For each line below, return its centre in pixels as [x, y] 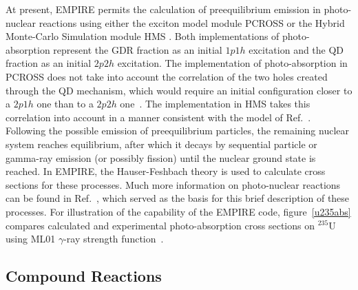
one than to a [65, 104]
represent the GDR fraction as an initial [138, 49]
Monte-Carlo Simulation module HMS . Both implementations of [143, 36]
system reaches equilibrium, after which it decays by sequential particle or [161, 144]
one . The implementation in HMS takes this [215, 104]
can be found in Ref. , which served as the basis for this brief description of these [178, 198]
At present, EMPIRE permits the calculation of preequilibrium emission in [163, 9]
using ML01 [31, 239]
